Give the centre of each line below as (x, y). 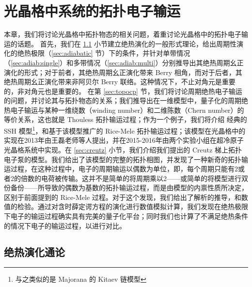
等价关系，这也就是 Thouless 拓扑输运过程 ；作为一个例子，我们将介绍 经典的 (126, 119)
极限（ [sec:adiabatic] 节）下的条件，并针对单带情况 (110, 53)
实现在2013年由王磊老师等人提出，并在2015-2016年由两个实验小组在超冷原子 (124, 140)
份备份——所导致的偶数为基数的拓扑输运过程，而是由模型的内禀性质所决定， (126, 188)
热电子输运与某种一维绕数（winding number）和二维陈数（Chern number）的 (124, 110)
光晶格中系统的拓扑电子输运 (92, 11)
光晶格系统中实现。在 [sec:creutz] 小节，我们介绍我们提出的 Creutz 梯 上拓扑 (123, 149)
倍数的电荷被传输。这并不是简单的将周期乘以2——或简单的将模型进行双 (134, 178)
